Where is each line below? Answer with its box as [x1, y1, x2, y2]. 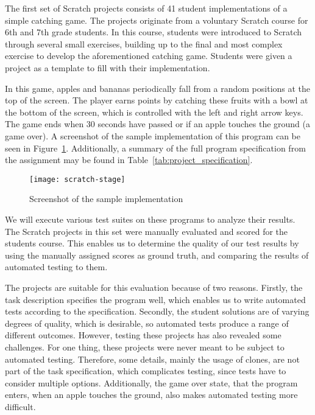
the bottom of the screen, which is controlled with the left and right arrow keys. [5, 105, 303, 118]
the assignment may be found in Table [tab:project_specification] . [5, 153, 253, 166]
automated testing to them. [5, 260, 108, 273]
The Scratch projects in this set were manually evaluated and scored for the [5, 225, 288, 237]
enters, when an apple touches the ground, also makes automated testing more [5, 388, 298, 401]
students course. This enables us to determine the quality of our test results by [5, 237, 299, 249]
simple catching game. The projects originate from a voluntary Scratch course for [5, 13, 308, 26]
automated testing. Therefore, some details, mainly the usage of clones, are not [5, 352, 300, 365]
